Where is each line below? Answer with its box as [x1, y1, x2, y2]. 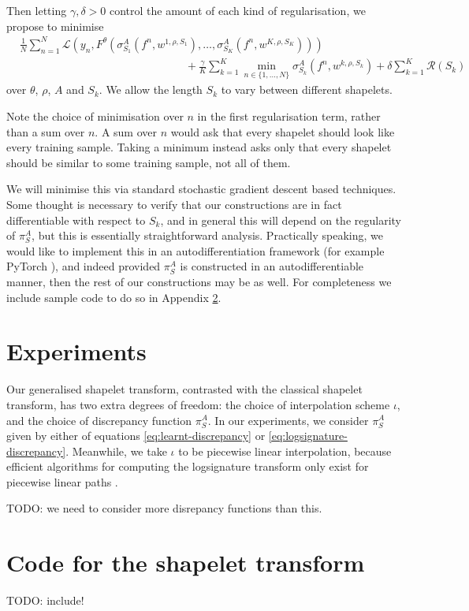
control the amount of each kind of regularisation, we [109, 2, 366, 18]
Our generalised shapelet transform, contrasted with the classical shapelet [6, 381, 363, 397]
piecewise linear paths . [6, 473, 118, 490]
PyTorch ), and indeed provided [6, 258, 161, 274]
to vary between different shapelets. [221, 81, 393, 98]
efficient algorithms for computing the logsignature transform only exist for [6, 458, 369, 475]
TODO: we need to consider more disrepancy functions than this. [6, 500, 322, 516]
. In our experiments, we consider [207, 412, 369, 428]
